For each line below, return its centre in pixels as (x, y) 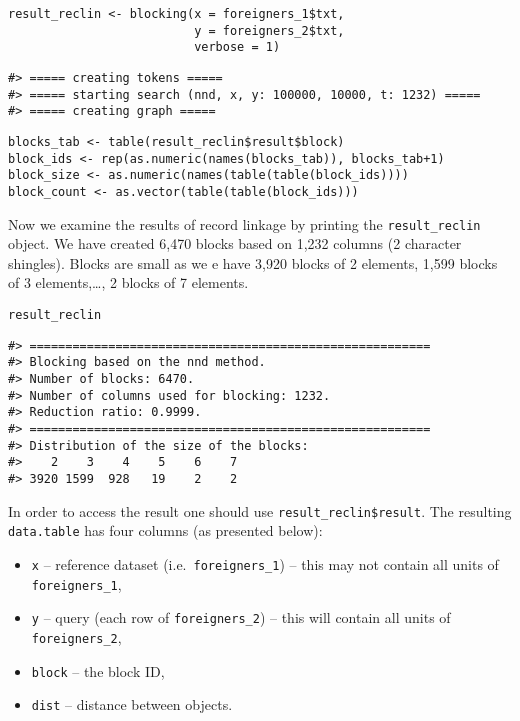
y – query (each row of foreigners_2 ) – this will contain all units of (241, 617)
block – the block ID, (98, 670)
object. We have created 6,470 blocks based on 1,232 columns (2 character (235, 243)
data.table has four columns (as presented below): (165, 530)
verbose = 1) (237, 47)
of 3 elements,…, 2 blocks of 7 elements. (128, 282)
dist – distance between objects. (132, 704)
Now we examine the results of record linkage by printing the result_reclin (244, 223)
